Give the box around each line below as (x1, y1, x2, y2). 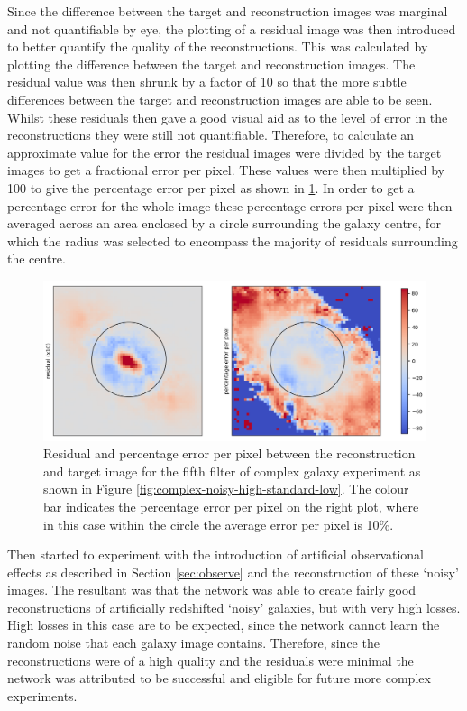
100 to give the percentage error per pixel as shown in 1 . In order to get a (7, 178, 415, 197)
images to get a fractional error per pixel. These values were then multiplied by (7, 161, 444, 180)
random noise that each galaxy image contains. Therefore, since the (7, 633, 380, 652)
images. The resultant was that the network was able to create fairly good (7, 580, 417, 599)
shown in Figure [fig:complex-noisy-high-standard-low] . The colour (43, 479, 409, 498)
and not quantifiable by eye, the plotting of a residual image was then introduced (7, 19, 456, 38)
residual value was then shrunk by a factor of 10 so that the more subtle (7, 72, 407, 91)
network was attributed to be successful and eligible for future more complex (7, 669, 431, 688)
